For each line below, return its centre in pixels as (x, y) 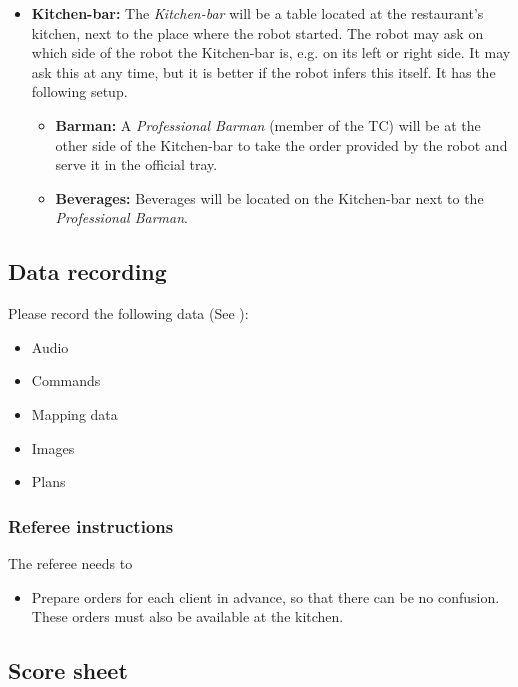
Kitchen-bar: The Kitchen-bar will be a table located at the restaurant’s (257, 13)
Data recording (87, 271)
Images (53, 447)
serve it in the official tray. (136, 164)
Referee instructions (91, 525)
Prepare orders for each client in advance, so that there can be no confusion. (265, 596)
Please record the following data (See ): (128, 313)
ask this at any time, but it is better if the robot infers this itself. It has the (263, 71)
